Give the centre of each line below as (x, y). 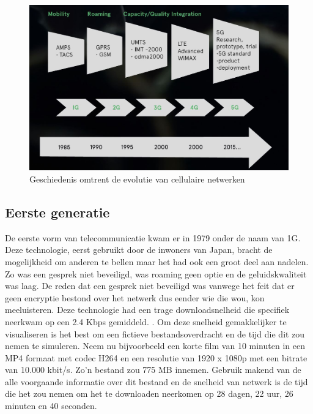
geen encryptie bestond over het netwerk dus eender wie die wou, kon (135, 297)
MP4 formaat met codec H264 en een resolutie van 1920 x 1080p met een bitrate (156, 357)
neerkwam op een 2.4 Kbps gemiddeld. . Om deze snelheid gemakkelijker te (146, 321)
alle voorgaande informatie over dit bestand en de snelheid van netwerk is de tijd (156, 381)
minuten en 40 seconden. (51, 406)
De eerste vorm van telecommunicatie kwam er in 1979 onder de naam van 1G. (153, 237)
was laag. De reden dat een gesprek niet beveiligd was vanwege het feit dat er (150, 286)
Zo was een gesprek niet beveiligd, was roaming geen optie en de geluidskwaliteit (156, 273)
